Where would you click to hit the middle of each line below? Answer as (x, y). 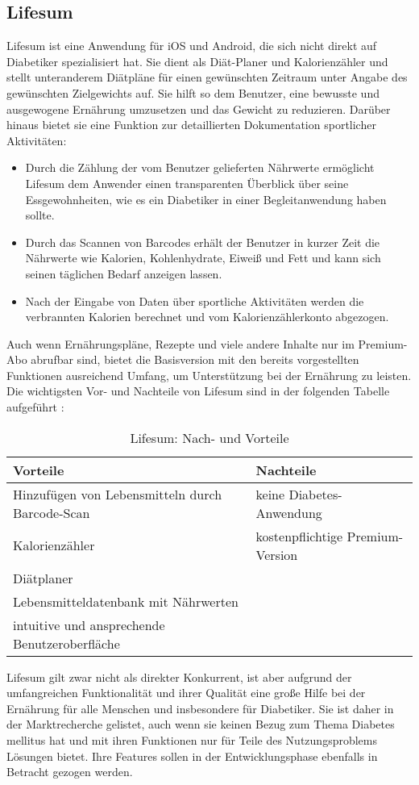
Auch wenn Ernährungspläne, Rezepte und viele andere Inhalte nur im (180, 343)
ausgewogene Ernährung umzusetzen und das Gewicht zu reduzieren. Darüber (199, 109)
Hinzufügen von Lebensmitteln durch (118, 494)
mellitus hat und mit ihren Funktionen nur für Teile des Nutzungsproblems (192, 740)
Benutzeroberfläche (66, 643)
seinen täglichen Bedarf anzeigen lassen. (124, 273)
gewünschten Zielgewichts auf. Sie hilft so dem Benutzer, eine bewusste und (193, 92)
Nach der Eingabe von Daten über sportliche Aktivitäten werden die (195, 301)
